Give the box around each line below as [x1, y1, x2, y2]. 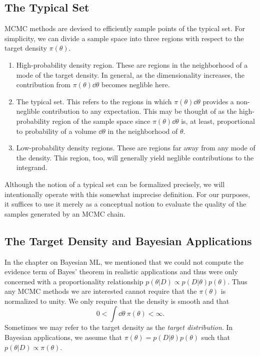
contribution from [16, 79, 71, 90]
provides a [202, 96, 234, 106]
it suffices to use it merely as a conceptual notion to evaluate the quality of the [4, 199, 246, 209]
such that [201, 332, 230, 342]
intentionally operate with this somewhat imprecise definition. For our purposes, [4, 189, 250, 199]
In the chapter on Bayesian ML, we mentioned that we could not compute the [4, 256, 244, 267]
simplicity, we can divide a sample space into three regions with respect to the [4, 33, 244, 43]
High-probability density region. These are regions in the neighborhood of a [16, 59, 248, 70]
